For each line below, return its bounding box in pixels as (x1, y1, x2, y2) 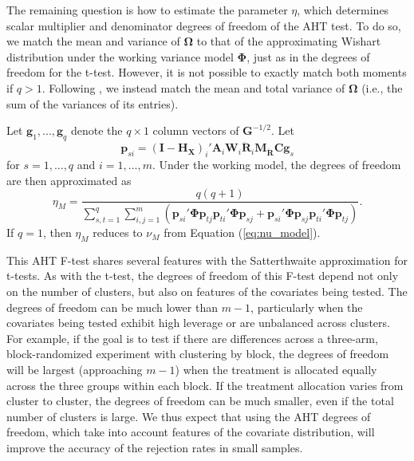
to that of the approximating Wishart (196, 33, 381, 49)
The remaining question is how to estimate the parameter (6, 2, 288, 18)
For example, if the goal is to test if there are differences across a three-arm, (6, 329, 378, 346)
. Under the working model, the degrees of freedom (152, 156, 401, 172)
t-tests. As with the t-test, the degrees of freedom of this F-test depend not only (6, 267, 399, 284)
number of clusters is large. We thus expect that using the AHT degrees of (6, 408, 371, 424)
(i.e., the (361, 79, 403, 96)
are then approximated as (6, 171, 132, 188)
